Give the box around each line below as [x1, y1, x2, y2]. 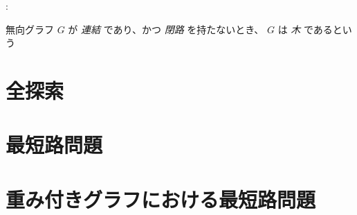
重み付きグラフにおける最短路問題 [6, 184, 316, 213]
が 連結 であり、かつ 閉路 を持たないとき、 [68, 21, 264, 36]
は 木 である [277, 21, 333, 36]
